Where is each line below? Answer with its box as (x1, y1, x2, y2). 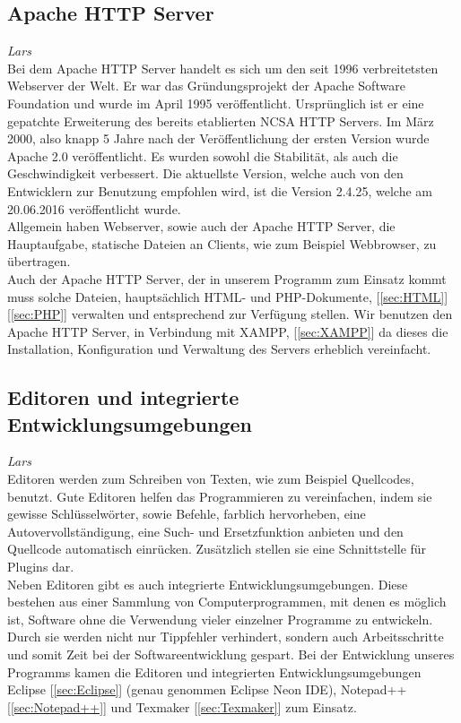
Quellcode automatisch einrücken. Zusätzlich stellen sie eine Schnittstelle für (7, 539, 427, 558)
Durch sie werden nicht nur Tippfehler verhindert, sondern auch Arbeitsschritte (7, 627, 444, 646)
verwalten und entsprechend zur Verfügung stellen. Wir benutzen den (71, 305, 453, 323)
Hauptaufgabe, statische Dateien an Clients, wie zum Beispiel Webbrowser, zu (7, 234, 437, 253)
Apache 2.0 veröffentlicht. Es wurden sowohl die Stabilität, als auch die (7, 146, 398, 165)
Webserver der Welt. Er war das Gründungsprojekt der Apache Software (7, 76, 405, 95)
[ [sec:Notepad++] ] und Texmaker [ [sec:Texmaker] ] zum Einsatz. (7, 697, 357, 716)
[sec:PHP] (10, 305, 65, 323)
